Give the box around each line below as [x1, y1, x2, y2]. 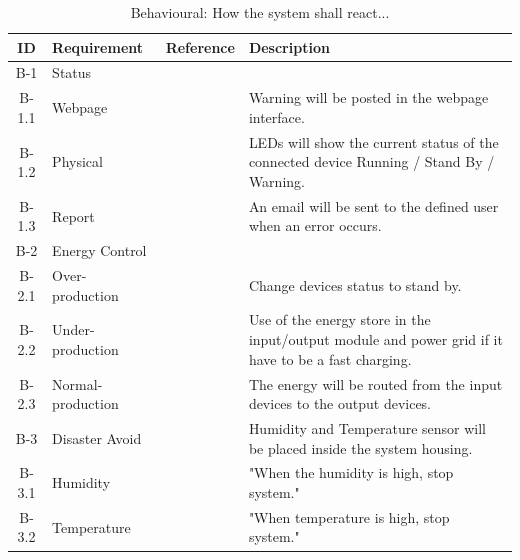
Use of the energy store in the [248, 309, 431, 330]
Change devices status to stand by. [248, 274, 462, 295]
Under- [52, 319, 95, 340]
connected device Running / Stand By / [248, 151, 495, 172]
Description [248, 36, 330, 57]
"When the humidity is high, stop [248, 462, 454, 483]
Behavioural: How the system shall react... [130, 2, 390, 22]
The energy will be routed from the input [248, 373, 503, 394]
